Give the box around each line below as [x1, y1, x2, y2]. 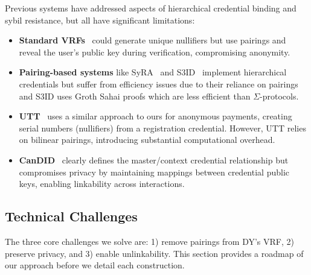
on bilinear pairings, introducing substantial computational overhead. [19, 133, 275, 146]
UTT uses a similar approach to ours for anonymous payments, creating [19, 110, 292, 122]
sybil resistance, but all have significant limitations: [5, 13, 195, 26]
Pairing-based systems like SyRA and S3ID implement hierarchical [19, 66, 287, 78]
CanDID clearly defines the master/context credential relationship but [19, 153, 289, 166]
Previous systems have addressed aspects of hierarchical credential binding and [5, 2, 297, 14]
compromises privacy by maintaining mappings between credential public [19, 165, 289, 178]
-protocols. [260, 89, 299, 102]
